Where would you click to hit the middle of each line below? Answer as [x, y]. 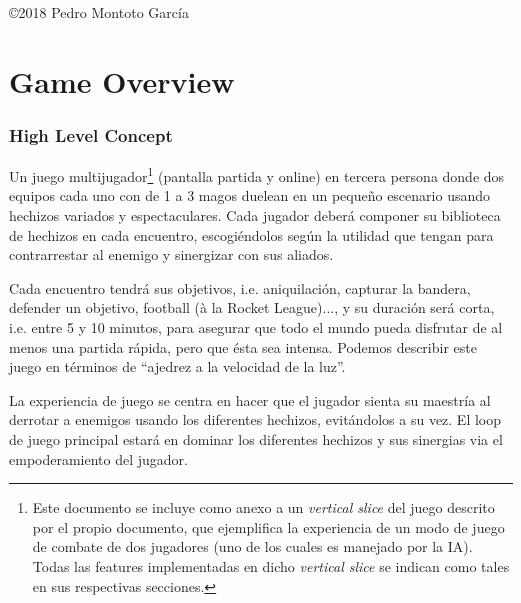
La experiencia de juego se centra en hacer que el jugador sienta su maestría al [250, 399]
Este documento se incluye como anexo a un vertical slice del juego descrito [263, 507]
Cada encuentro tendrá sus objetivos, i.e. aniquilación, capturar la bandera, [240, 287]
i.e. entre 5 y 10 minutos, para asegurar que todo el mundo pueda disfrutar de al [256, 327]
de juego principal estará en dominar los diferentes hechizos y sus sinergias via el [256, 438]
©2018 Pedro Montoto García [99, 12]
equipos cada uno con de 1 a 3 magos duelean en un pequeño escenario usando [249, 195]
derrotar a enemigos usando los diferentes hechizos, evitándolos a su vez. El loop [255, 419]
